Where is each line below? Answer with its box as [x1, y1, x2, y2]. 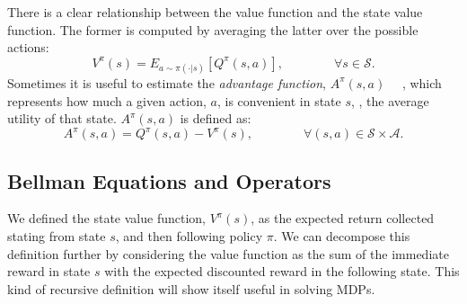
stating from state [7, 227, 106, 246]
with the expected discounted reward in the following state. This [104, 262, 460, 281]
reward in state [7, 262, 91, 281]
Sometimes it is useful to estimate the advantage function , [7, 73, 327, 92]
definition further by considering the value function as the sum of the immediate [7, 244, 449, 263]
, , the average [351, 91, 429, 110]
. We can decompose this [273, 227, 410, 246]
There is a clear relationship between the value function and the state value [7, 3, 423, 21]
